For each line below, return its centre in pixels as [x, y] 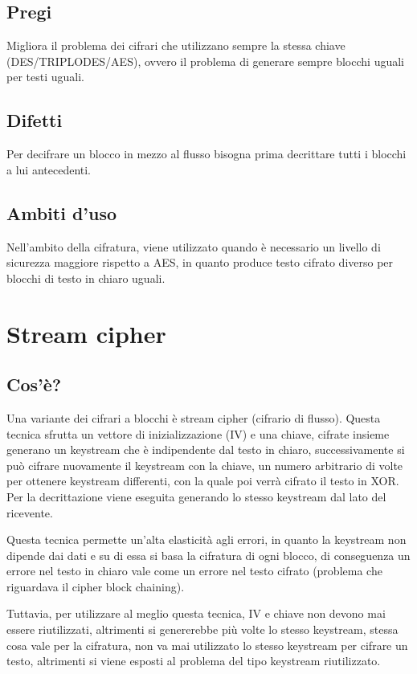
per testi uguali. [45, 77]
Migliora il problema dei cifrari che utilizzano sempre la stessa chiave [176, 45]
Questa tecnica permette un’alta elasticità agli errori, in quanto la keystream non [206, 539]
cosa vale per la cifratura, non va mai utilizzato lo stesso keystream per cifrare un [207, 645]
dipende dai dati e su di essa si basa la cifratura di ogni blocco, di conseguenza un [208, 555]
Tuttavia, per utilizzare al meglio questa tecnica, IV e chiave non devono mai [196, 613]
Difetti [35, 120]
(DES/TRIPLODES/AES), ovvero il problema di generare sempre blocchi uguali [205, 61]
